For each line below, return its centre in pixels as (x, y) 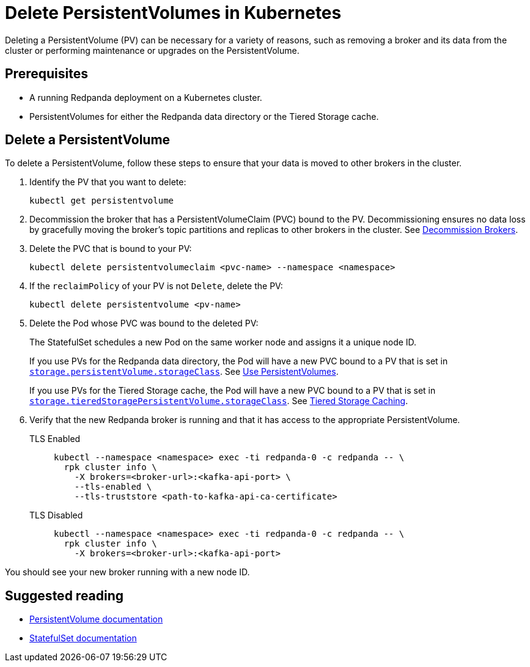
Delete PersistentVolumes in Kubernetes (173, 13)
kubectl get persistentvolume (102, 201)
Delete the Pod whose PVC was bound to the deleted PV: (144, 323)
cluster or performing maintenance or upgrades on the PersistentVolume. (152, 50)
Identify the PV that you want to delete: (108, 182)
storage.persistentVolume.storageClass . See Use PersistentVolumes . (184, 372)
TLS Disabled (56, 515)
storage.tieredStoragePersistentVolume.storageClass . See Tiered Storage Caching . (219, 401)
